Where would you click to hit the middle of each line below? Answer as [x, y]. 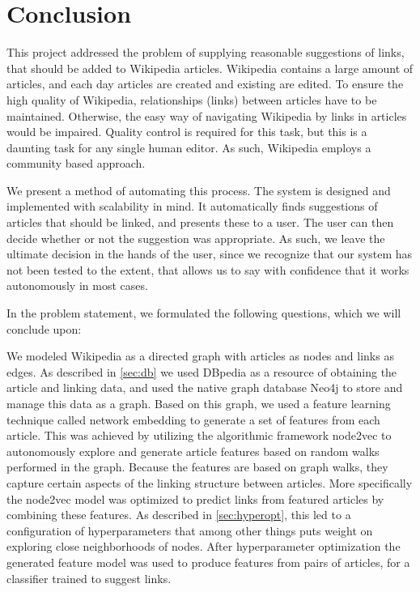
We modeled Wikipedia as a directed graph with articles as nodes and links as [200, 356]
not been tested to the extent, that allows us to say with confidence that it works [208, 269]
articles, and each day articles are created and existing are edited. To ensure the [205, 84]
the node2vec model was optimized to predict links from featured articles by [195, 498]
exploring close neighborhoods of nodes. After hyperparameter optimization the [204, 546]
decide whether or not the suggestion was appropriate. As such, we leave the [196, 238]
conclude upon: [44, 328]
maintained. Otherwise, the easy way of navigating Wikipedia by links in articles [207, 115]
